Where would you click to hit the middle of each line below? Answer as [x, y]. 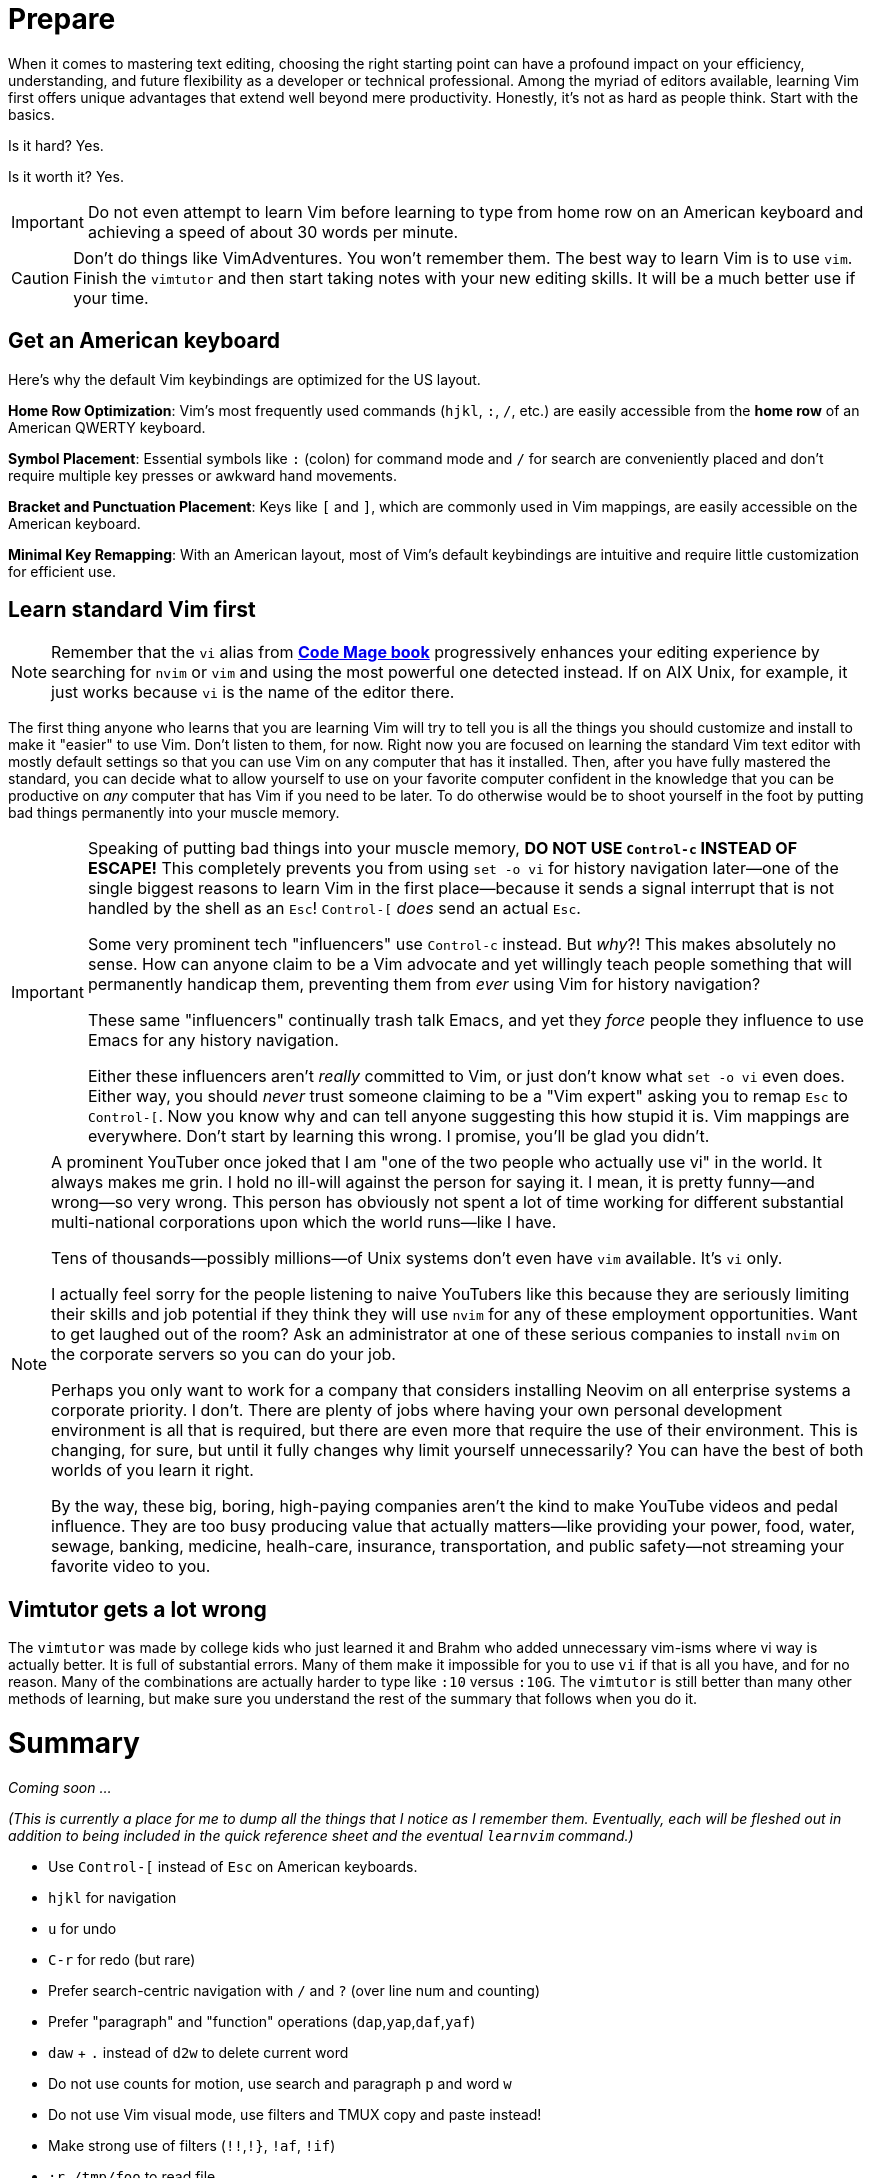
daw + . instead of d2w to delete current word [198, 2052]
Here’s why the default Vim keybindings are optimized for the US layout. [244, 379]
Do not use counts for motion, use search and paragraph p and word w [280, 2083]
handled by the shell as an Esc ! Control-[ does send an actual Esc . [334, 908]
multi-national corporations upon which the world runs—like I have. [304, 1222]
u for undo [82, 1928]
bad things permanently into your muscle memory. [174, 813]
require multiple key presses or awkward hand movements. [202, 475]
